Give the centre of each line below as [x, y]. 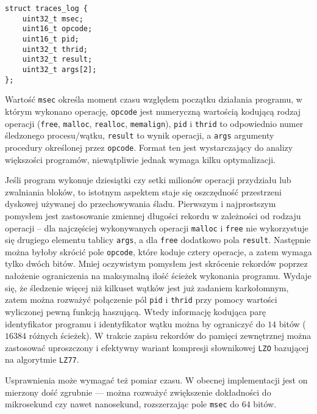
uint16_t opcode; [57, 29]
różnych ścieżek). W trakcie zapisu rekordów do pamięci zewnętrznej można [170, 336]
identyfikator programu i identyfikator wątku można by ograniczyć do [135, 323]
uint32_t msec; [53, 19]
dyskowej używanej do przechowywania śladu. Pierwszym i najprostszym [141, 204]
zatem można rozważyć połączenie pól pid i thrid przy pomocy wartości [141, 300]
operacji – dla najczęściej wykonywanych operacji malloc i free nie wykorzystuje [157, 227]
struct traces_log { [47, 9]
